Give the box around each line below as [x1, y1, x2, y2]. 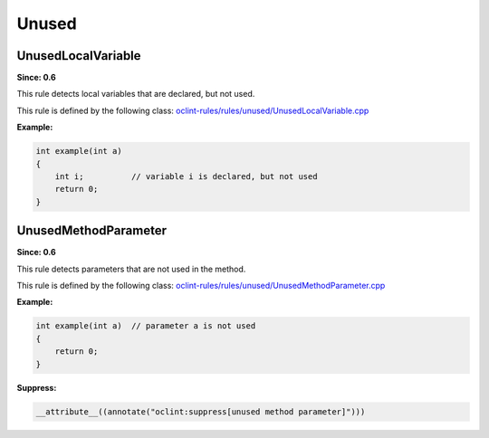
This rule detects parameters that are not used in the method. [16, 263, 246, 274]
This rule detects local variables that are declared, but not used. [16, 89, 255, 100]
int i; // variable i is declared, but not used [54, 172, 318, 181]
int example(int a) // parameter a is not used [35, 321, 256, 331]
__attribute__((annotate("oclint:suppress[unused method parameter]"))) [35, 406, 366, 416]
